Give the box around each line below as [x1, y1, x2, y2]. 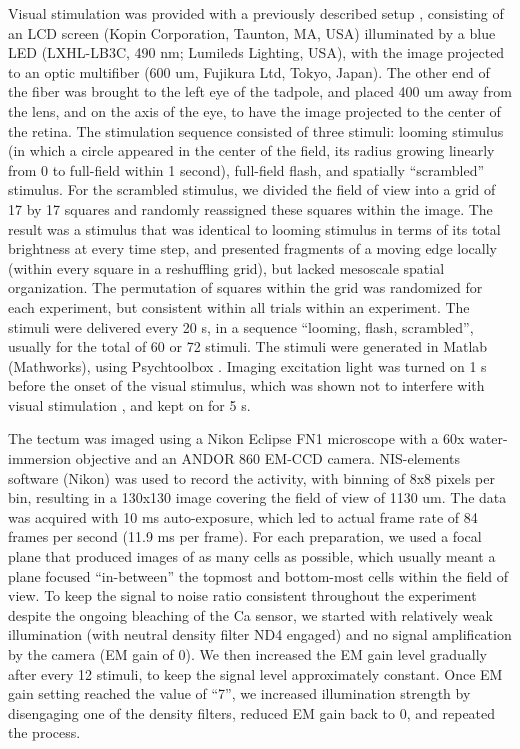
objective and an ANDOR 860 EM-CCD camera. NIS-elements [75, 448, 461, 469]
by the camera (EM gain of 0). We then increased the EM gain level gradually [8, 644, 487, 664]
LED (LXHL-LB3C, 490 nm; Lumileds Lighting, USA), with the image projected [8, 42, 505, 63]
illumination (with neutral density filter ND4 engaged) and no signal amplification [8, 624, 512, 645]
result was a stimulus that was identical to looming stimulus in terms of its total [8, 218, 501, 239]
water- [469, 428, 508, 449]
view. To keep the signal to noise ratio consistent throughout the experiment [8, 585, 477, 606]
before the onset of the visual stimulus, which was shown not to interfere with [8, 375, 485, 396]
